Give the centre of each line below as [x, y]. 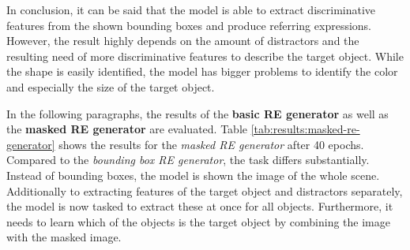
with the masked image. [64, 237]
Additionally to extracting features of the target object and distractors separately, [205, 190]
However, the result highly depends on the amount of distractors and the [183, 41]
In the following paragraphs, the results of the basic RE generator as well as [197, 113]
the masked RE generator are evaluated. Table [127, 129]
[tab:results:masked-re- [305, 129]
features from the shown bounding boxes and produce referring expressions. [189, 25]
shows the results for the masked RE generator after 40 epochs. [211, 144]
